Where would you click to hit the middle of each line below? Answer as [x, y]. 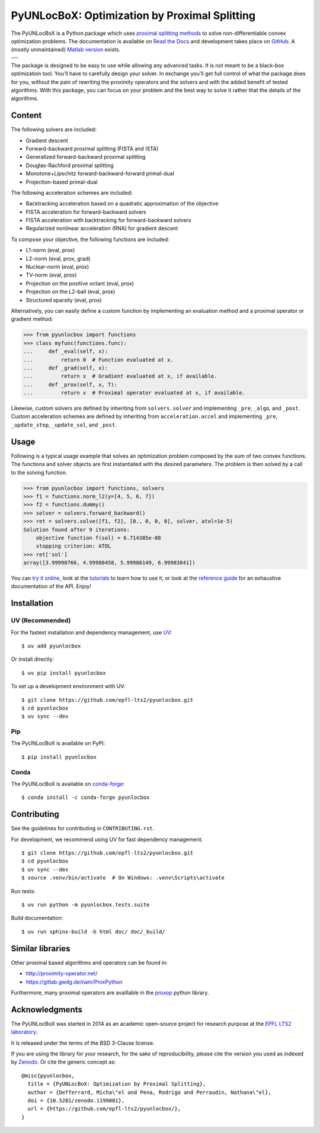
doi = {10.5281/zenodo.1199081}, [76, 1100]
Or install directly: [33, 659]
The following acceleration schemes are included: [72, 192]
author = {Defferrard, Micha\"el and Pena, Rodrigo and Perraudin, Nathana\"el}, [150, 1092]
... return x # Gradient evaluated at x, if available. [120, 376]
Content [26, 115]
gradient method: [32, 319]
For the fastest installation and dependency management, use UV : [91, 632]
